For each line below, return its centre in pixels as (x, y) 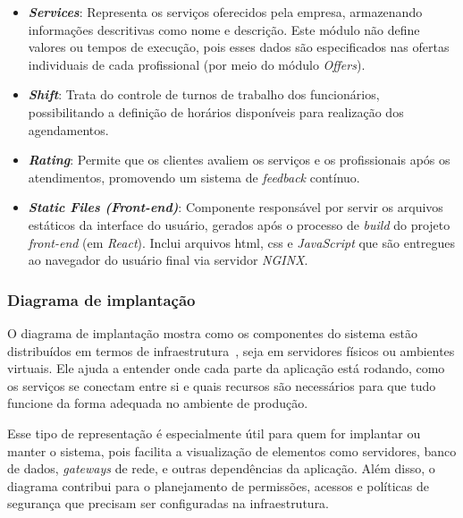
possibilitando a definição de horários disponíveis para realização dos (216, 111)
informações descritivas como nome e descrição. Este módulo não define (224, 29)
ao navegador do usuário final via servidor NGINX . (168, 260)
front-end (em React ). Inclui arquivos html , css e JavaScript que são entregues (241, 242)
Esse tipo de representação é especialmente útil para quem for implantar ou (214, 433)
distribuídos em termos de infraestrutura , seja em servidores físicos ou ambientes (231, 350)
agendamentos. (68, 129)
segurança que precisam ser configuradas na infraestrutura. (168, 503)
